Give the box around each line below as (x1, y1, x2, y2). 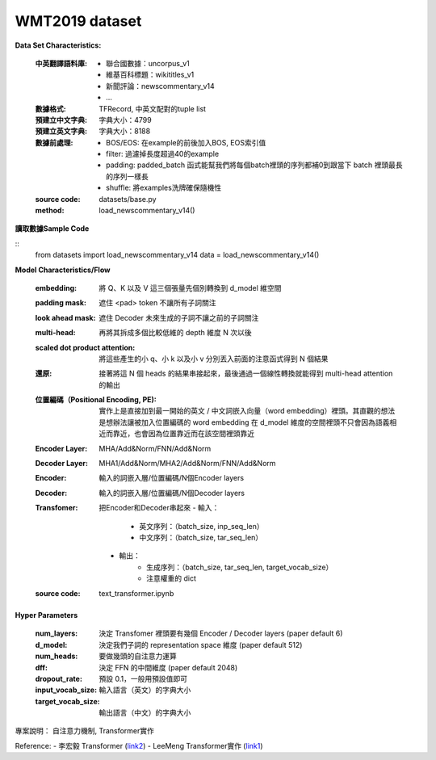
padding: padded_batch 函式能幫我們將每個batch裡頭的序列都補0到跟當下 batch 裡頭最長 (106, 160, 403, 170)
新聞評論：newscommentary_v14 (106, 81, 216, 90)
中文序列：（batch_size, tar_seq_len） (139, 533, 263, 542)
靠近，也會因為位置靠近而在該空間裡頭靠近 (112, 429, 254, 439)
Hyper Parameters (15, 610, 78, 619)
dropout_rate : (35, 674, 82, 683)
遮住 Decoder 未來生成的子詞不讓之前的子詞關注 (99, 313, 259, 322)
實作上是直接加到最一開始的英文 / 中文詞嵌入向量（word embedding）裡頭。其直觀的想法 (99, 406, 396, 416)
